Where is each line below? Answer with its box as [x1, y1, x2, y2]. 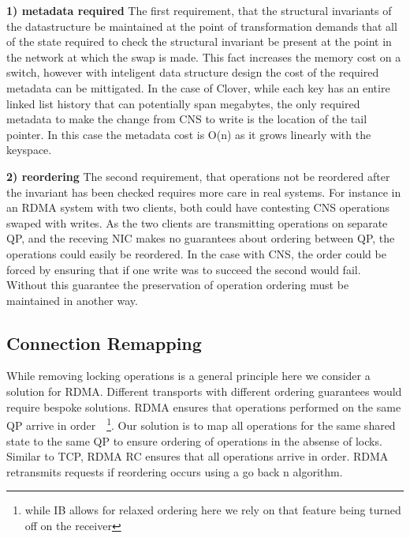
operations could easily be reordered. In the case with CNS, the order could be [6, 245, 386, 261]
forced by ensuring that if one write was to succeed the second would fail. [6, 261, 361, 277]
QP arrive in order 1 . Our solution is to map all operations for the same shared [6, 415, 396, 433]
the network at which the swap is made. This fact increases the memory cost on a [6, 48, 401, 65]
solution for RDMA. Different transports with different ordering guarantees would [6, 383, 402, 400]
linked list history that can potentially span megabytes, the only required [6, 95, 360, 111]
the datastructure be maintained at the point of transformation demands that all [6, 17, 397, 34]
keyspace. [6, 141, 52, 158]
